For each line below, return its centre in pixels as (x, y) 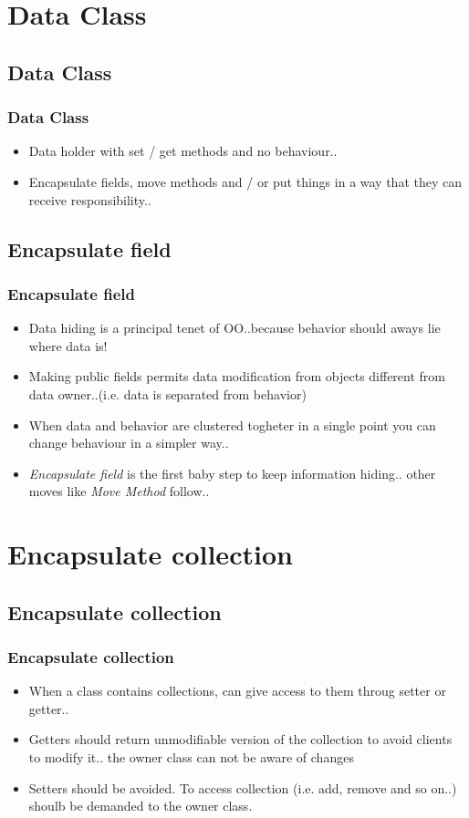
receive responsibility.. (90, 199)
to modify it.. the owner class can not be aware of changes (191, 757)
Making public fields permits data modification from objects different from (237, 376)
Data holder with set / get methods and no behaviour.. (183, 151)
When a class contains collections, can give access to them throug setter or (237, 691)
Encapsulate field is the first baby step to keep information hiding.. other (232, 473)
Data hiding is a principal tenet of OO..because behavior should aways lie (234, 328)
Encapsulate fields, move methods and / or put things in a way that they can (245, 181)
